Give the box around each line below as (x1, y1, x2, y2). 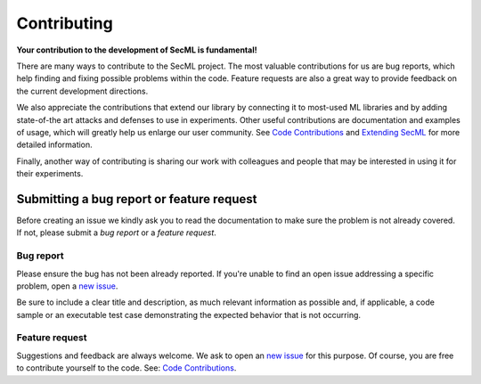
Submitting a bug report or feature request (16, 192, 257, 207)
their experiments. (16, 168, 84, 179)
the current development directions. (16, 86, 149, 96)
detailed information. (16, 139, 93, 151)
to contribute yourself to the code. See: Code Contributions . (16, 363, 237, 373)
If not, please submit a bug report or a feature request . (16, 227, 217, 238)
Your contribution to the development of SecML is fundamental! (16, 45, 257, 55)
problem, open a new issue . (16, 281, 118, 291)
